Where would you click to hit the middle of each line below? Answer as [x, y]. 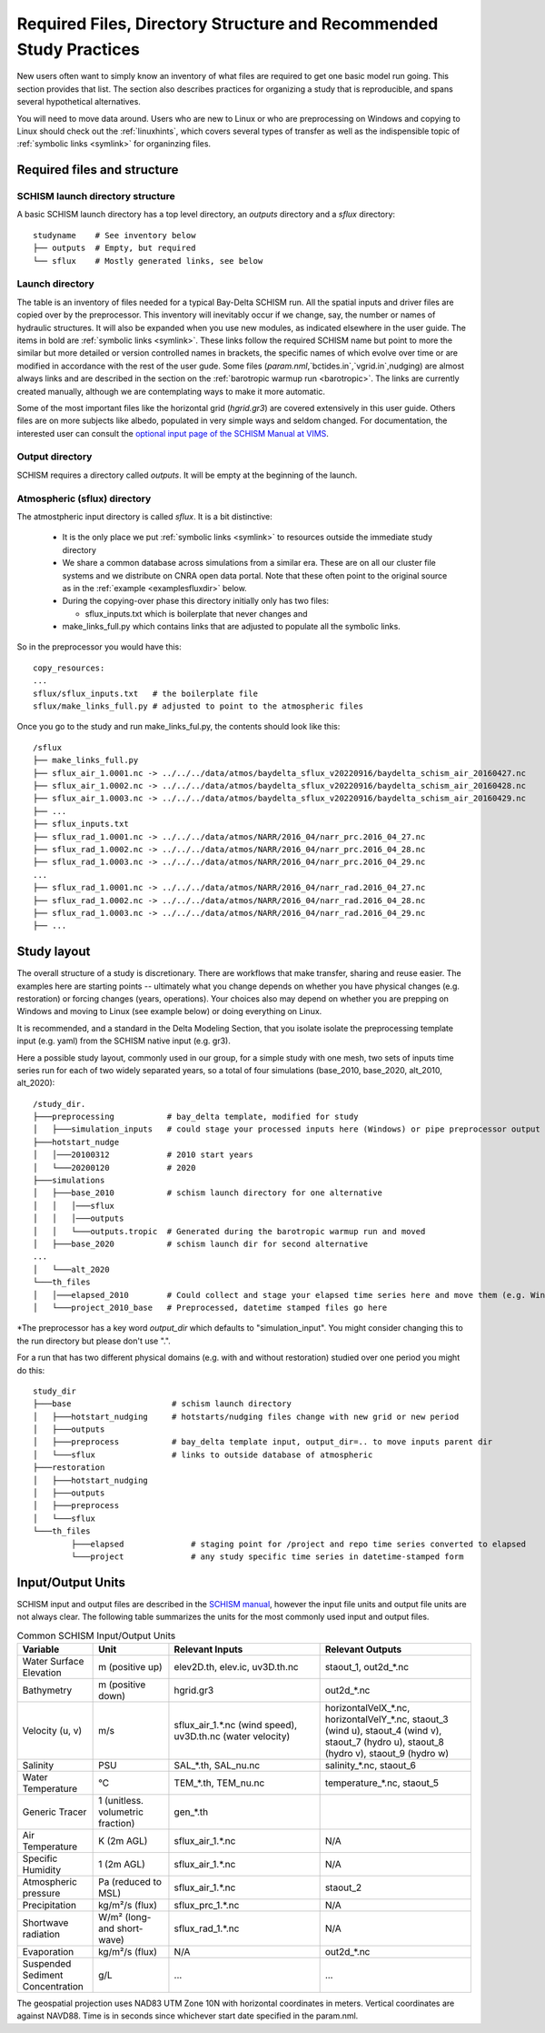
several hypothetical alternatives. [79, 102]
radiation [41, 1935]
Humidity [42, 1870]
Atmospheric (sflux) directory [84, 498]
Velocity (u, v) [52, 1731]
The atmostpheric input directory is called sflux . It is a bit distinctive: [144, 516]
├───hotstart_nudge [76, 1142]
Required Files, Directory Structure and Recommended [228, 24]
